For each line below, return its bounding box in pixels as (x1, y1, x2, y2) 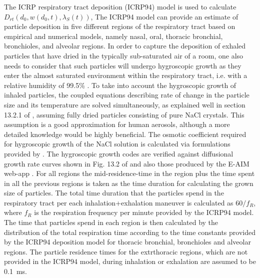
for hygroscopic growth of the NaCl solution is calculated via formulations (4, 138, 230, 149)
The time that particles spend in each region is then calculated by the (4, 217, 218, 227)
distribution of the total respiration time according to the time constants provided (4, 226, 255, 237)
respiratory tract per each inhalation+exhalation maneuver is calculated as (4, 197, 233, 207)
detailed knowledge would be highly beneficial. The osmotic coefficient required (4, 128, 246, 139)
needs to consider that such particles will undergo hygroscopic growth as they (4, 60, 241, 70)
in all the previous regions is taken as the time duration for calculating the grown (4, 177, 253, 188)
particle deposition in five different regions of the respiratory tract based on (4, 21, 235, 31)
